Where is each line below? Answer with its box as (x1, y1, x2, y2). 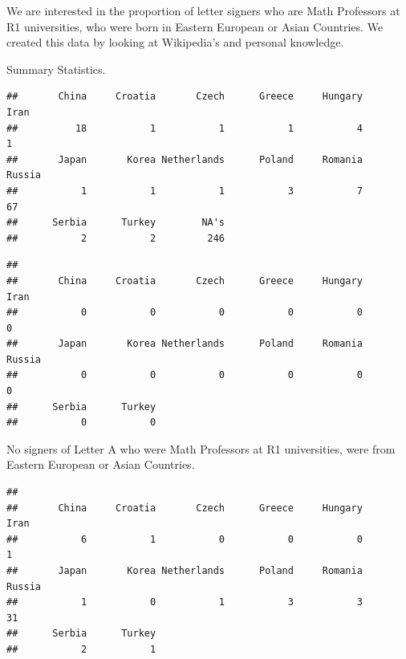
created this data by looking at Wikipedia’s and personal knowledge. (6, 34, 344, 51)
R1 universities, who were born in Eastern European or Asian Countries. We (6, 18, 384, 35)
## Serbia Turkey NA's (6, 217, 225, 229)
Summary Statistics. (6, 60, 106, 77)
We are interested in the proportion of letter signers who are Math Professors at (6, 2, 400, 18)
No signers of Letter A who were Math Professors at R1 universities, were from (6, 440, 396, 457)
